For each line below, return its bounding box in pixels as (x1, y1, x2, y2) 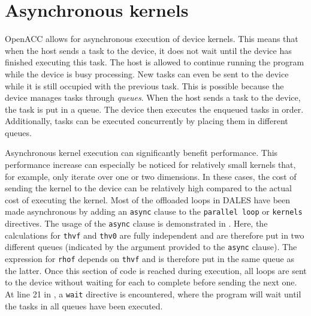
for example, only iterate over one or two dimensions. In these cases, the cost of (5, 170, 297, 182)
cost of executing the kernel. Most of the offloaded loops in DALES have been (5, 193, 291, 206)
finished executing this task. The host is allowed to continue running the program (5, 56, 304, 68)
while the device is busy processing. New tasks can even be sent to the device (5, 67, 289, 80)
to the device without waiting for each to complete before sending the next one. (5, 276, 297, 288)
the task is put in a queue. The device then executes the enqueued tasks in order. (5, 103, 304, 115)
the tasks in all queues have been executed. (5, 299, 163, 312)
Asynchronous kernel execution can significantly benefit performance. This (5, 146, 278, 159)
